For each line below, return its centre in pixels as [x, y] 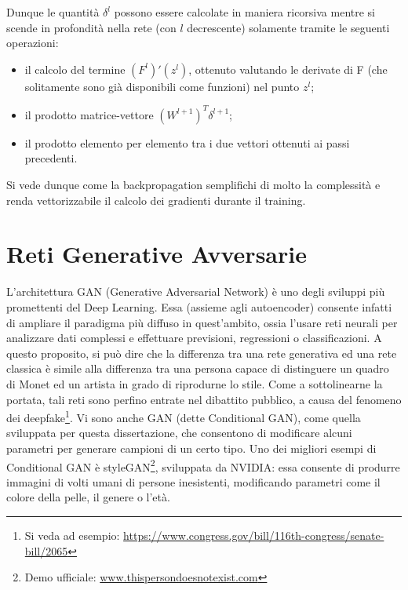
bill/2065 [46, 550]
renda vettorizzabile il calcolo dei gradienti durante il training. [156, 200]
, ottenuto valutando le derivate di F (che [288, 69]
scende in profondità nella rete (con [91, 27]
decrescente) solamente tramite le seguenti [288, 27]
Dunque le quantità [53, 12]
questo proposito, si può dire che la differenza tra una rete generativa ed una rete [202, 353]
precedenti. [51, 158]
